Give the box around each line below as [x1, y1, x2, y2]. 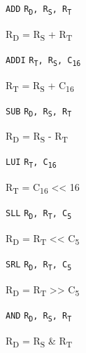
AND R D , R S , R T [6, 310, 72, 323]
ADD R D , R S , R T [6, 4, 72, 16]
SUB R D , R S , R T [6, 106, 72, 119]
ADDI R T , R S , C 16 [6, 55, 81, 67]
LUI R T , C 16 [6, 157, 57, 170]
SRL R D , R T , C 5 [6, 260, 72, 272]
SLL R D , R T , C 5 [6, 208, 72, 221]
